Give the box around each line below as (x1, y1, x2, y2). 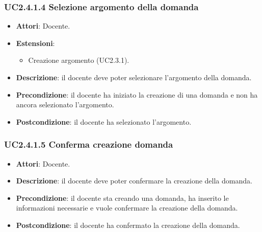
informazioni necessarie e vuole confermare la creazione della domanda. (16, 202, 238, 213)
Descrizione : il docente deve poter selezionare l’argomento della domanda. (16, 72, 252, 82)
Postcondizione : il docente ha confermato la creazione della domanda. (16, 219, 240, 230)
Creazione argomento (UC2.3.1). (28, 55, 129, 65)
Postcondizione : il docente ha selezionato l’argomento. (16, 116, 192, 127)
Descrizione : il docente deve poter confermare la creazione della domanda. (16, 175, 252, 186)
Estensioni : (16, 37, 55, 48)
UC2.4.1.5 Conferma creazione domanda (4, 138, 173, 151)
